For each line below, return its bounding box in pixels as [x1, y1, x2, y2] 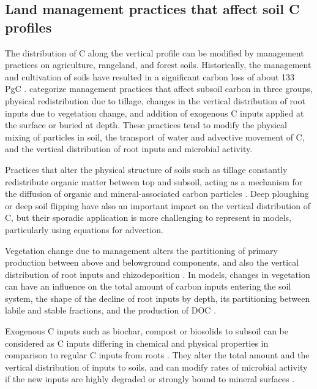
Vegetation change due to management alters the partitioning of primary [5, 244, 278, 256]
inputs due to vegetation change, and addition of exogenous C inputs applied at [5, 106, 304, 119]
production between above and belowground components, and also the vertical [5, 256, 299, 269]
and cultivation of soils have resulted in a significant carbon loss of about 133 [5, 70, 295, 83]
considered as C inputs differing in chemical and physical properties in [5, 336, 269, 349]
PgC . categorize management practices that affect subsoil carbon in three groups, [5, 82, 313, 95]
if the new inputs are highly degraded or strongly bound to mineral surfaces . [5, 372, 295, 385]
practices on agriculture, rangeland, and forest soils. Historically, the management [5, 58, 311, 71]
